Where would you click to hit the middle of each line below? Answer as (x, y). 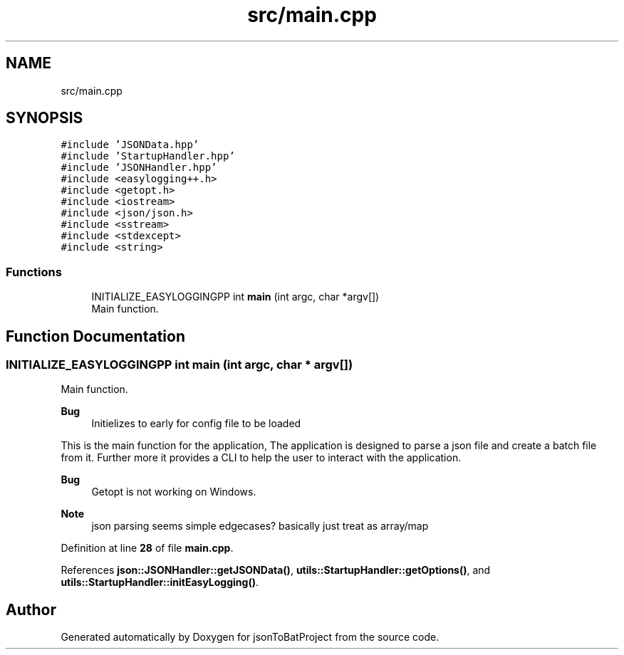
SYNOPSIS (45, 118)
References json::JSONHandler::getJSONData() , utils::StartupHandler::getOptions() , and (276, 570)
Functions (34, 272)
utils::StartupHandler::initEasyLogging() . (160, 582)
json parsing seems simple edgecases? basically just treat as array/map (260, 526)
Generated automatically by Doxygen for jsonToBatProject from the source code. (250, 637)
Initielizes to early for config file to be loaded (196, 424)
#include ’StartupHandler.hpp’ (148, 156)
